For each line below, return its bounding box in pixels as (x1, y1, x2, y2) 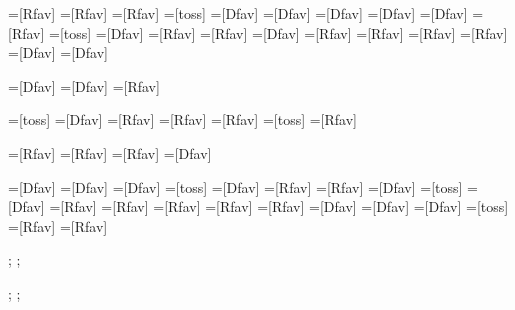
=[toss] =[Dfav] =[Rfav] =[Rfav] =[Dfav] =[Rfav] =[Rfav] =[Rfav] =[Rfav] (49, 22, 508, 43)
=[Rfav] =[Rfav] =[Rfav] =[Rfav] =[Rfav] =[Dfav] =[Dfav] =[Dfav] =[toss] (49, 196, 509, 217)
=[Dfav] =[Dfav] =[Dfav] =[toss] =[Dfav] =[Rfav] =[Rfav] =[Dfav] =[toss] (8, 176, 463, 197)
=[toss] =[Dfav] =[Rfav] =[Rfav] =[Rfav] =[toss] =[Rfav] (8, 109, 357, 130)
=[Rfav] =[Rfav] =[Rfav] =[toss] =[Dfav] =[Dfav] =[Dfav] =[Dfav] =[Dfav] (8, 3, 468, 23)
